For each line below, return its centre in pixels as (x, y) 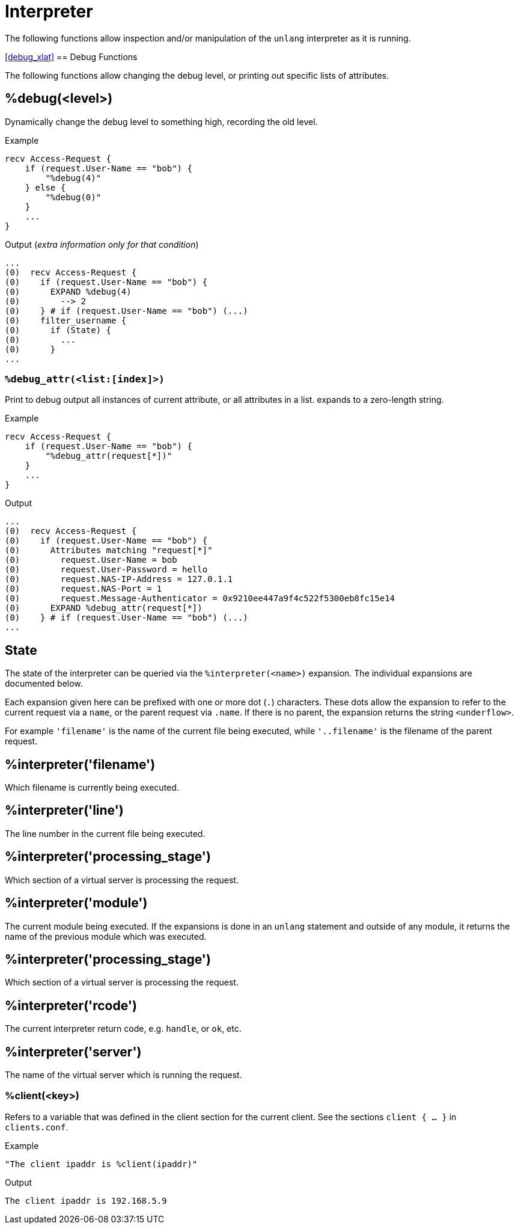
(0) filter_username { (66, 320)
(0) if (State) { (58, 330)
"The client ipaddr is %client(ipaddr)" (101, 1164)
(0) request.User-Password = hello (106, 570)
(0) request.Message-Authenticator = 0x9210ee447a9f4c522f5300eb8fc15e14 (200, 599)
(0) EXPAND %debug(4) (68, 291)
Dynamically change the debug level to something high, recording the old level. (161, 121)
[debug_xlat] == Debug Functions (71, 57)
